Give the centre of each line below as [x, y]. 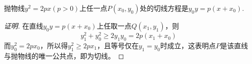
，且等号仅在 [118, 45]
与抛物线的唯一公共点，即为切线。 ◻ [64, 55]
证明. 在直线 [24, 26]
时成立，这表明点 [188, 45]
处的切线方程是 [164, 8]
